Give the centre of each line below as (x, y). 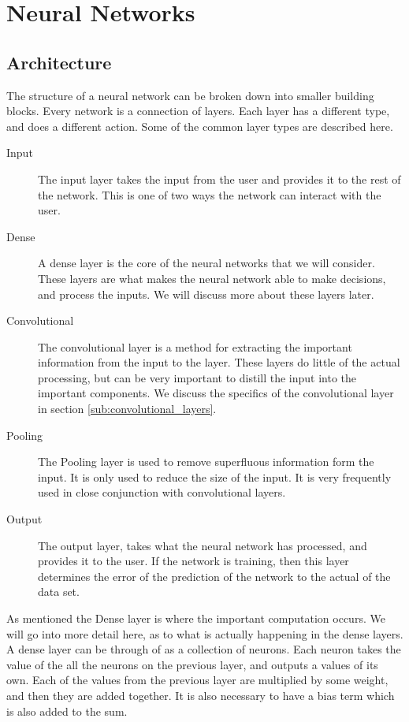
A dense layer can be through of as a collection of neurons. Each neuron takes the (204, 649)
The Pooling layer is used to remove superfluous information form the (206, 461)
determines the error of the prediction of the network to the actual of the (214, 576)
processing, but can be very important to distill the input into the (197, 377)
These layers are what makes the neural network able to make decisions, (212, 278)
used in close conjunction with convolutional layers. (162, 492)
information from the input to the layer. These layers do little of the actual (219, 362)
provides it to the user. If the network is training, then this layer (193, 561)
